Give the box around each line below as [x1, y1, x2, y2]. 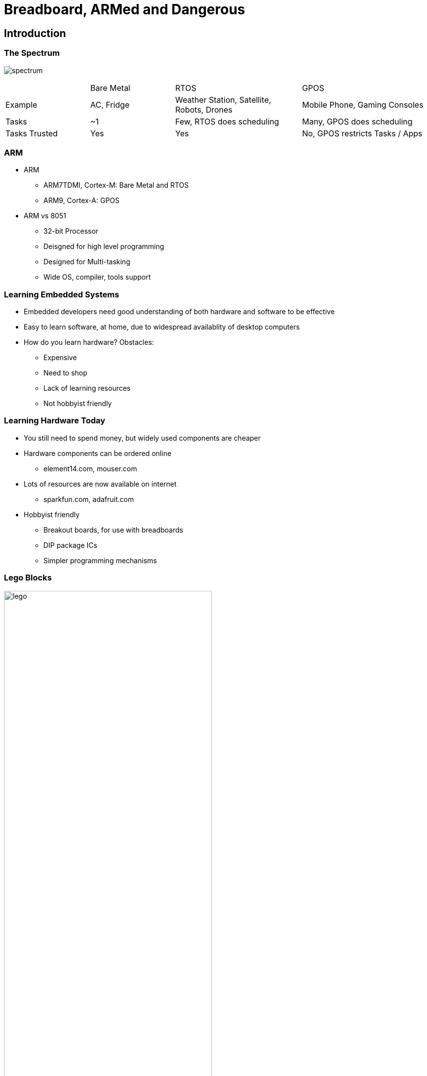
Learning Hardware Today [4, 415, 106, 426]
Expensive [43, 353, 77, 362]
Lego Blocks [4, 573, 52, 583]
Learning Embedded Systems [4, 289, 119, 299]
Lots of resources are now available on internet [24, 479, 177, 488]
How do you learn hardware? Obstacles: [24, 338, 154, 347]
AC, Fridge [90, 99, 130, 110]
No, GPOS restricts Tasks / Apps [302, 128, 423, 138]
